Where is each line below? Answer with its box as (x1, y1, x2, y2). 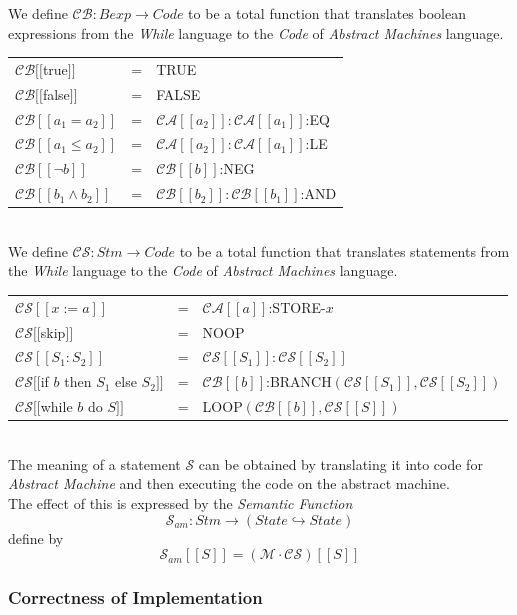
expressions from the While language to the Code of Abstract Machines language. (8, 22, 504, 43)
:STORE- (268, 296, 326, 317)
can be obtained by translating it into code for (198, 453, 483, 474)
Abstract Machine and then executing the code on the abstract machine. (8, 473, 450, 494)
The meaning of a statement (8, 453, 181, 474)
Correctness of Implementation (8, 585, 263, 610)
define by (8, 527, 64, 548)
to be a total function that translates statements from (179, 240, 510, 261)
